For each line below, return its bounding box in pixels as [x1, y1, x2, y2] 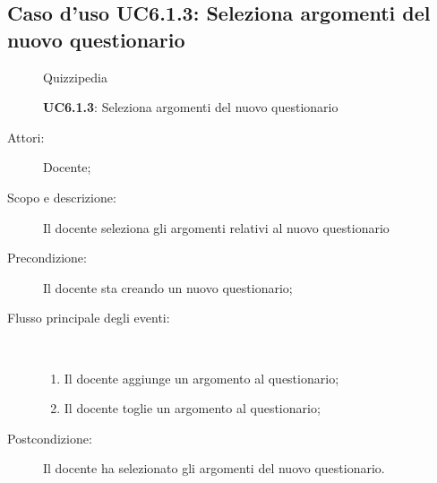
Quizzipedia [43, 67, 107, 86]
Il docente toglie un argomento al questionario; [64, 399, 321, 418]
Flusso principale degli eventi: [7, 308, 170, 327]
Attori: [7, 127, 45, 146]
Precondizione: [7, 248, 87, 267]
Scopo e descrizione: [7, 187, 116, 206]
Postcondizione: [7, 428, 92, 447]
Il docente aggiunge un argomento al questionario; [64, 368, 339, 387]
